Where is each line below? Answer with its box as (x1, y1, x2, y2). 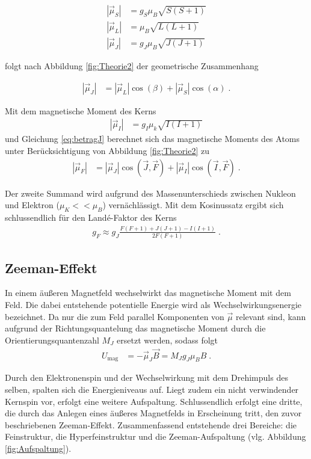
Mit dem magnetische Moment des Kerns (5, 104, 156, 117)
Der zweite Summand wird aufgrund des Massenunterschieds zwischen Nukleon (5, 186, 296, 199)
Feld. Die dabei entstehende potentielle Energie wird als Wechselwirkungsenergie (5, 298, 301, 310)
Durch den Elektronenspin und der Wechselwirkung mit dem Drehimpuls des (5, 371, 288, 384)
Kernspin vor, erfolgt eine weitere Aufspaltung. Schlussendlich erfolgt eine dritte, (5, 395, 303, 407)
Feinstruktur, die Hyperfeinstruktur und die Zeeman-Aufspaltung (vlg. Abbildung (5, 430, 306, 443)
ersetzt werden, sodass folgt (117, 333, 218, 346)
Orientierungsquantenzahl (5, 333, 99, 346)
